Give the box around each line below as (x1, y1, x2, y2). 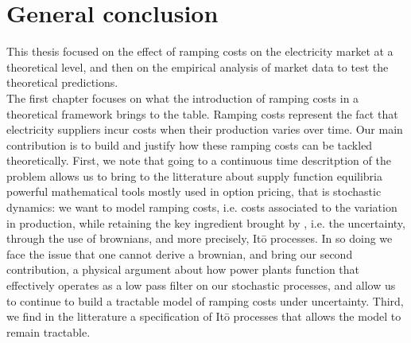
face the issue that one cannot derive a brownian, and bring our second (6, 245, 353, 262)
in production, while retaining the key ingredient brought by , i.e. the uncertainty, (6, 214, 405, 231)
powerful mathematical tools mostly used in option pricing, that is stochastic (6, 183, 382, 200)
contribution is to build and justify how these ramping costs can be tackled (6, 136, 373, 153)
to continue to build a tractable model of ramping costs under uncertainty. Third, (6, 292, 404, 309)
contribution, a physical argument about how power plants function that (6, 261, 360, 278)
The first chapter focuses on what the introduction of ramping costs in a (6, 89, 359, 106)
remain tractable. (6, 323, 91, 340)
